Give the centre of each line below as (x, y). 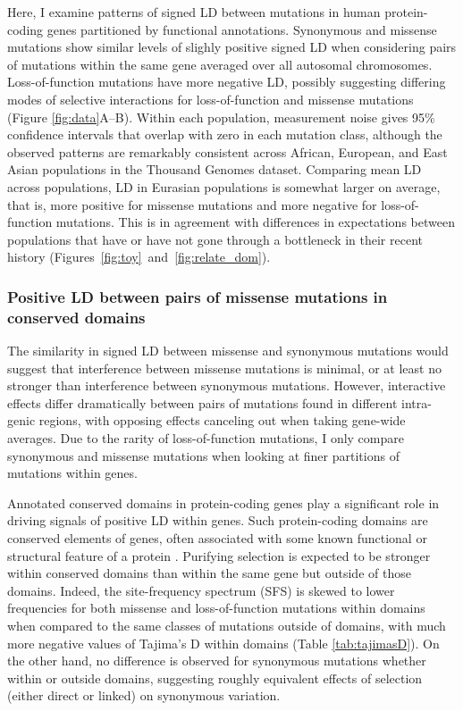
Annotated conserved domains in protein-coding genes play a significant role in (223, 502)
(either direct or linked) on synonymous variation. (144, 695)
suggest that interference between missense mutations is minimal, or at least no (224, 368)
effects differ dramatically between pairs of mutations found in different (202, 402)
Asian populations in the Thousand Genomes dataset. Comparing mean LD (215, 169)
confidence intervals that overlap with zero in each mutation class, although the (225, 134)
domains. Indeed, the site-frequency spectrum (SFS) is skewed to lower (201, 590)
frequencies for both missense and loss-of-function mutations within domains (216, 608)
